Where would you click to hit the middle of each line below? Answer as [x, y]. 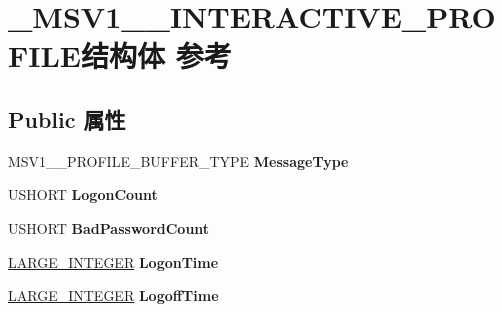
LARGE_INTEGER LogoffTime [113, 295]
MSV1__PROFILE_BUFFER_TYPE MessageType [178, 160]
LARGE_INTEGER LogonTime [113, 261]
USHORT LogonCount [83, 194]
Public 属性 [67, 118]
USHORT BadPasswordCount [109, 227]
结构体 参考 [156, 55]
